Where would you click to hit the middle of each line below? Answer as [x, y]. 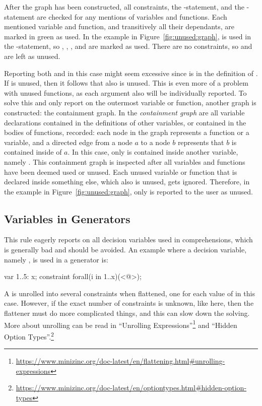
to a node [155, 142]
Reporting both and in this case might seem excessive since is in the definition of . [131, 73]
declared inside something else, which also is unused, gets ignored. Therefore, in [127, 182]
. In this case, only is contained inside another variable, [153, 152]
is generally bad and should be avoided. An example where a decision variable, [125, 250]
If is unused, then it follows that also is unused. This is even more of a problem [126, 83]
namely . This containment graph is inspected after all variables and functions [125, 161]
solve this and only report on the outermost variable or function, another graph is [130, 103]
